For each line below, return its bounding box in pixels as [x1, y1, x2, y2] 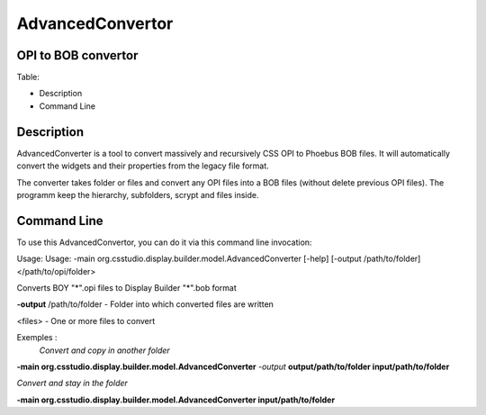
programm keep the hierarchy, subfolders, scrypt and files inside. [16, 189, 259, 200]
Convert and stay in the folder [16, 378, 128, 389]
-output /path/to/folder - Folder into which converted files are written [16, 299, 274, 310]
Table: [16, 72, 40, 83]
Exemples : [16, 332, 58, 343]
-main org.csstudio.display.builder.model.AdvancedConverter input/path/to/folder [16, 394, 336, 405]
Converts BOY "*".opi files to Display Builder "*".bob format [16, 283, 238, 293]
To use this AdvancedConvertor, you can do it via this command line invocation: [16, 237, 312, 248]
